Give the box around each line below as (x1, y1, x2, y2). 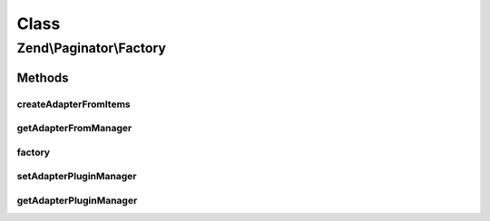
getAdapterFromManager (16, 122, 132, 135)
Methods (16, 70, 69, 85)
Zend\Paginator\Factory (16, 40, 167, 56)
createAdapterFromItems (16, 98, 131, 110)
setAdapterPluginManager (16, 170, 137, 183)
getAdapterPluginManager (16, 194, 138, 207)
